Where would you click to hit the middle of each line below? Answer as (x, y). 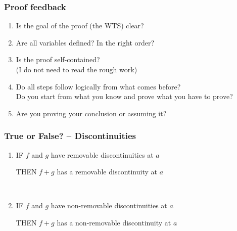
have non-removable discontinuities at (109, 205)
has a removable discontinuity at (107, 172)
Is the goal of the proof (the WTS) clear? (80, 26)
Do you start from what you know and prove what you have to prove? (124, 96)
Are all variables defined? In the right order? (85, 42)
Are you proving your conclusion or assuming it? (91, 113)
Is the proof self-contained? (58, 59)
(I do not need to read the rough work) (77, 69)
